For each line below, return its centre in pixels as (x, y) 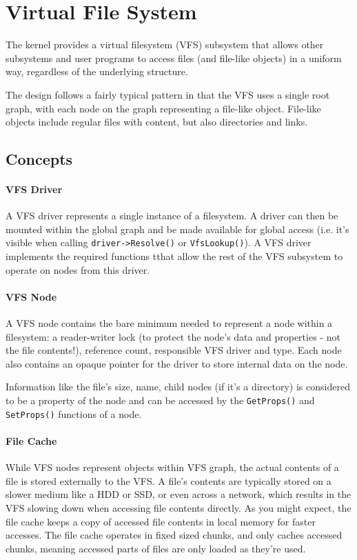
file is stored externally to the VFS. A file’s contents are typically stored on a (169, 480)
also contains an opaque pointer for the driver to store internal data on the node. (177, 363)
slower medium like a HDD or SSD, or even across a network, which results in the (178, 494)
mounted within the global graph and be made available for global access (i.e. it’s (177, 229)
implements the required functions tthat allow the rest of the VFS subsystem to (174, 256)
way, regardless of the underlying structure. (97, 71)
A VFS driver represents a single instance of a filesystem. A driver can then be (172, 216)
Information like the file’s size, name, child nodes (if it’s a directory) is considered (178, 387)
